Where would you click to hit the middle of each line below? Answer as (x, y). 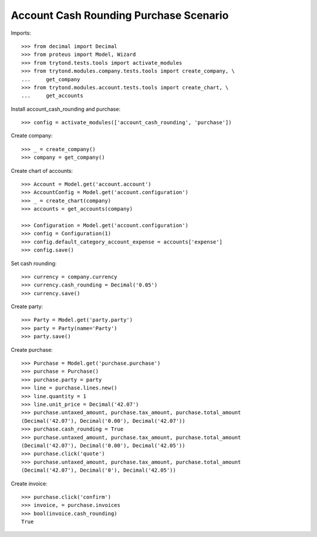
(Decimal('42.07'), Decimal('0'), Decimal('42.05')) (99, 470)
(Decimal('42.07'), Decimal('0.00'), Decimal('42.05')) (103, 445)
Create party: (27, 306)
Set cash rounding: (34, 263)
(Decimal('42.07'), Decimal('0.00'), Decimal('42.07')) (103, 421)
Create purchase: (32, 349)
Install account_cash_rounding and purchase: (65, 109)
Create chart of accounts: (42, 171)
